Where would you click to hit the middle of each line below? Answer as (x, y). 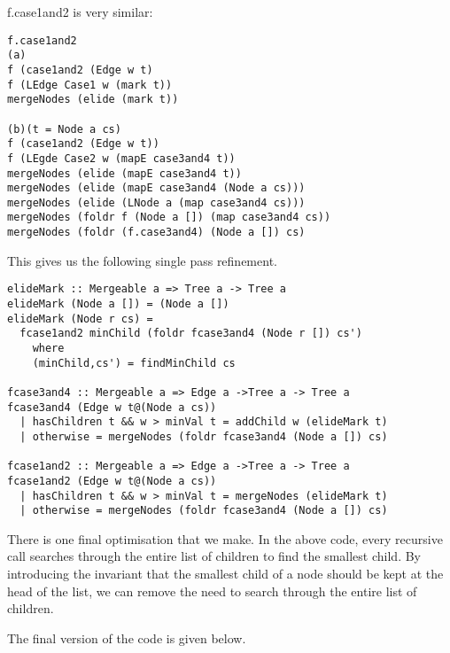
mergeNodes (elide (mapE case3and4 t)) (124, 173)
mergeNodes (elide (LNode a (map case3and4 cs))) (156, 202)
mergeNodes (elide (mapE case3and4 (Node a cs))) (156, 188)
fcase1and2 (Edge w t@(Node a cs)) (112, 481)
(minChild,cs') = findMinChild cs (134, 363)
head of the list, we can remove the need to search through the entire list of (212, 591)
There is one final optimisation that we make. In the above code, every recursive (225, 538)
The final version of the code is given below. (127, 637)
